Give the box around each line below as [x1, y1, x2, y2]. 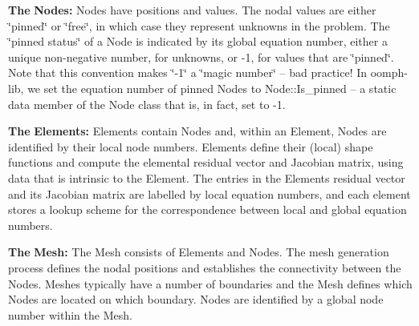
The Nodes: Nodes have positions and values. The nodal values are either [8, 2, 376, 18]
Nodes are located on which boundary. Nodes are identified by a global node [8, 291, 384, 308]
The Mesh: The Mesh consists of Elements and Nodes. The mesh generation [8, 243, 389, 260]
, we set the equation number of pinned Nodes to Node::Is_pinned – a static [20, 79, 397, 96]
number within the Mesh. [8, 306, 132, 323]
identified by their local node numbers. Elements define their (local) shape [8, 138, 373, 155]
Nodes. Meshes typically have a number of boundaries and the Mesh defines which [8, 275, 413, 292]
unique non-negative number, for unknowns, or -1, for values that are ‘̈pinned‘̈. [8, 48, 394, 65]
